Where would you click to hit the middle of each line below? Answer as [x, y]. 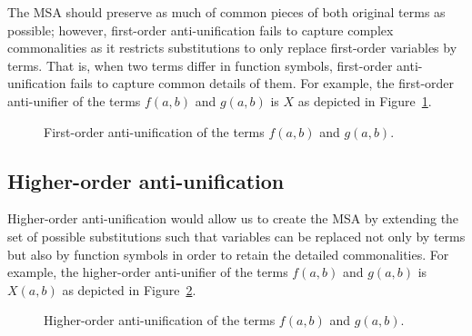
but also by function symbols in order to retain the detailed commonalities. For [228, 254]
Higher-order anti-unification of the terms [160, 320]
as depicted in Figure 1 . [365, 100]
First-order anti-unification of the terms [154, 131]
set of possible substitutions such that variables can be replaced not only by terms [236, 236]
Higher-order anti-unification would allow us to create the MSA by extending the [233, 218]
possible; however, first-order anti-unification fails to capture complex [201, 30]
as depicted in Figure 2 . [129, 289]
